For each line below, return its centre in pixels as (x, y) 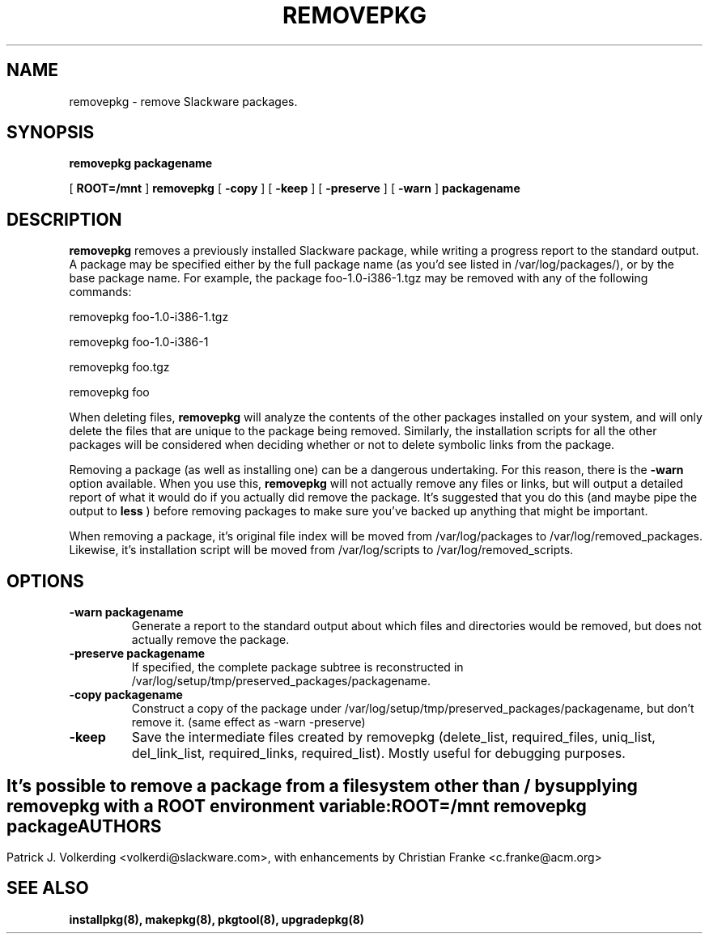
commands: (100, 292)
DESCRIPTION (64, 219)
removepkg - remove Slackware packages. (183, 101)
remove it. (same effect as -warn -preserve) (248, 722)
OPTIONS (45, 581)
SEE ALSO (48, 888)
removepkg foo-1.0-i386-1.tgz (149, 317)
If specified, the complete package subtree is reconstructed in (297, 667)
